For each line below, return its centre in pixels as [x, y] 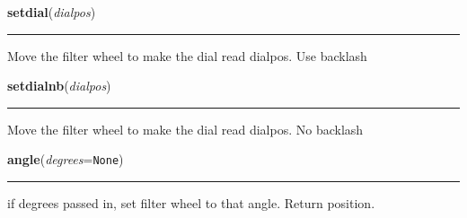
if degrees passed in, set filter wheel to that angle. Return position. [191, 203]
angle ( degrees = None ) [66, 159]
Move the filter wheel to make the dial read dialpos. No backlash [185, 129]
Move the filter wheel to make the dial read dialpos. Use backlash [187, 55]
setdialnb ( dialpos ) [59, 86]
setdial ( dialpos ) [52, 12]
